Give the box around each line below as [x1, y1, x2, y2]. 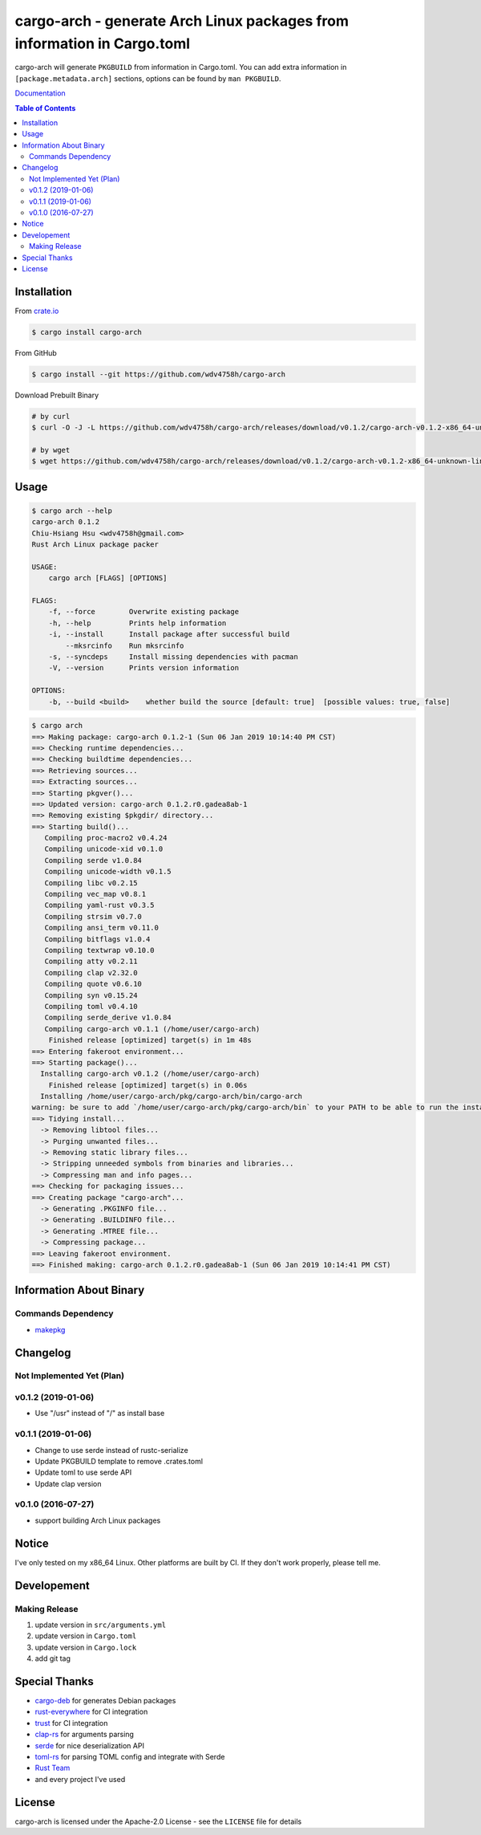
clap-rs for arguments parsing [34, 1730, 134, 1739]
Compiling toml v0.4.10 [44, 1002, 138, 1011]
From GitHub [14, 348, 58, 357]
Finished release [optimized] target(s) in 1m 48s [48, 1035, 252, 1045]
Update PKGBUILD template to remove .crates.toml [34, 1456, 204, 1466]
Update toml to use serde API [34, 1467, 132, 1477]
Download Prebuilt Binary [14, 390, 99, 400]
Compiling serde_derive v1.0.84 [44, 1013, 172, 1023]
